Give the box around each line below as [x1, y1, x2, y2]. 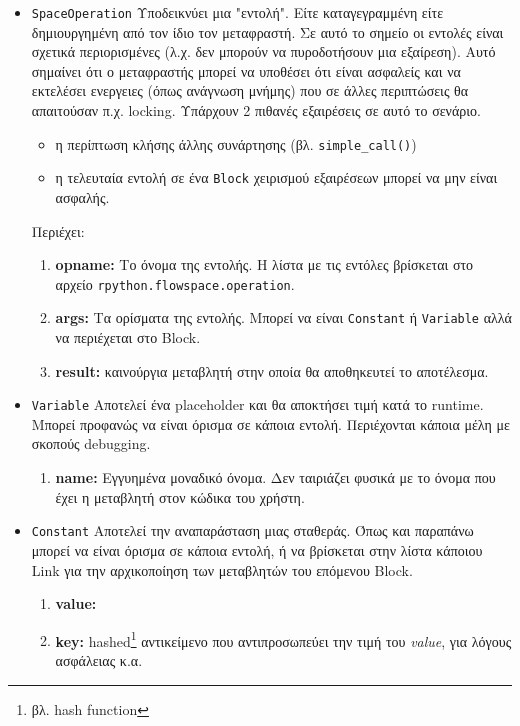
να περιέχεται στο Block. [55, 327, 201, 348]
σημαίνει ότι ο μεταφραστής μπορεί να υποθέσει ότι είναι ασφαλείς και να [31, 60, 461, 81]
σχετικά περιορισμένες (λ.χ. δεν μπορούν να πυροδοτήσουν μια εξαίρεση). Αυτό [31, 41, 496, 62]
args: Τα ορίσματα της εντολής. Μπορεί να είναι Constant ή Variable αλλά [55, 307, 512, 328]
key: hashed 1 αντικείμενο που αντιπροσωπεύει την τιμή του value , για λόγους [55, 627, 512, 651]
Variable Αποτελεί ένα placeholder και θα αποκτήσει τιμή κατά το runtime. [31, 394, 484, 415]
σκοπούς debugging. [31, 433, 151, 454]
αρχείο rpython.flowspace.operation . [55, 273, 295, 294]
